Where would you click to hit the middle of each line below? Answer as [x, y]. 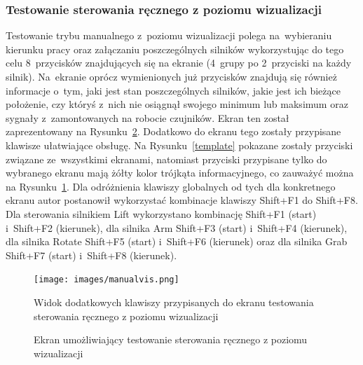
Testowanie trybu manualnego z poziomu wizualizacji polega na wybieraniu [169, 35]
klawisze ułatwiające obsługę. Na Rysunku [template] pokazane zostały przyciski [179, 145]
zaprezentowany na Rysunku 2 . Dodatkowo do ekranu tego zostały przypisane [173, 131]
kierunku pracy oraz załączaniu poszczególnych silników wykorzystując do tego [175, 49]
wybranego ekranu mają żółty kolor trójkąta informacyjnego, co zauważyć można [180, 173]
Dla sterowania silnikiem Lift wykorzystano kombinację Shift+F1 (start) [161, 213]
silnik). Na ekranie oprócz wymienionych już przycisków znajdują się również [171, 76]
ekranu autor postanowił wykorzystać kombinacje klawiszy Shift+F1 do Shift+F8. [182, 200]
